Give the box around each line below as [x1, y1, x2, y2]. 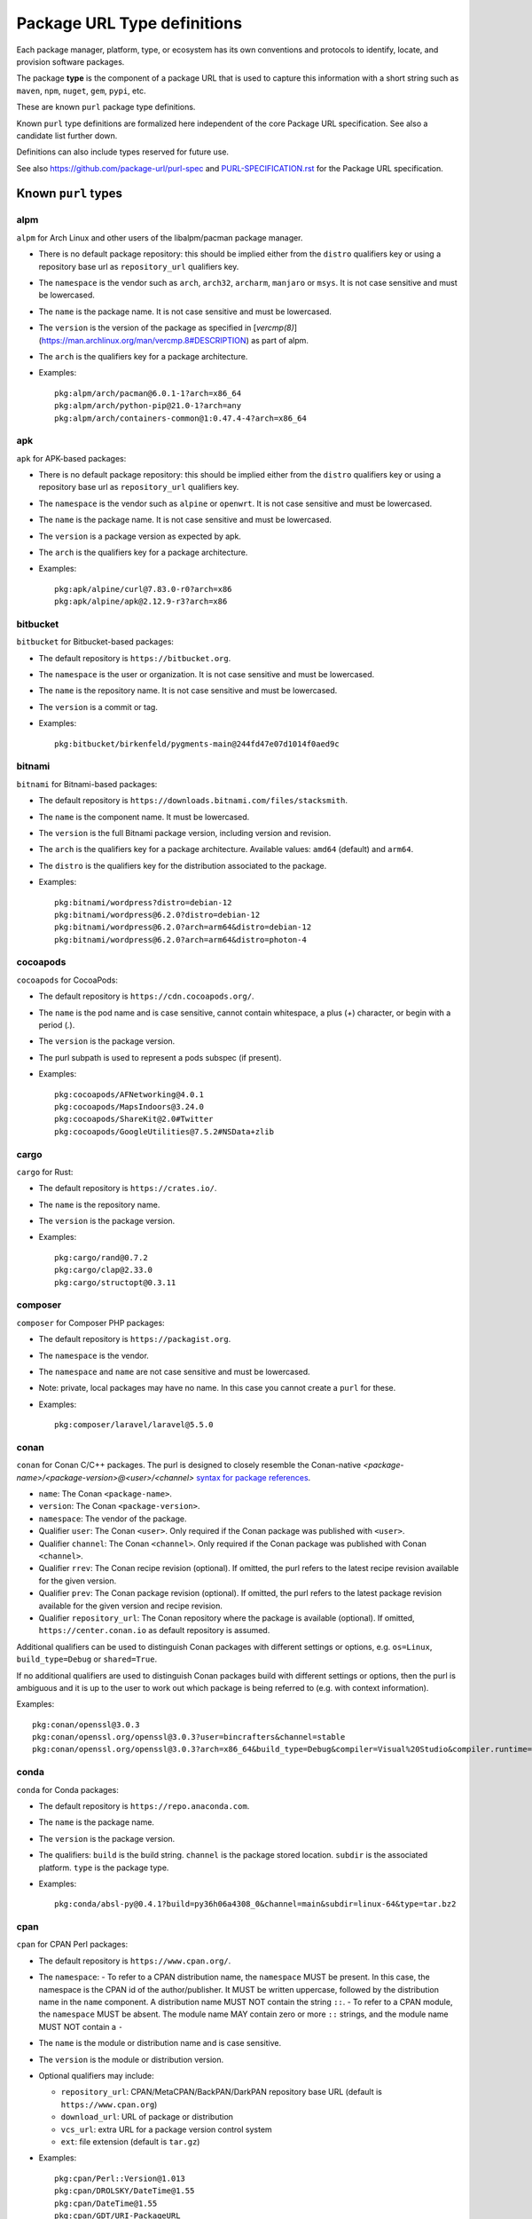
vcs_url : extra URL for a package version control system [60, 2124, 272, 2135]
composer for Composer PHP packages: [16, 1317, 165, 1328]
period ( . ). [38, 1020, 75, 1031]
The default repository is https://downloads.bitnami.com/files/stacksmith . [38, 795, 348, 806]
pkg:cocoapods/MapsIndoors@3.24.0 [54, 1102, 204, 1111]
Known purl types [16, 186, 123, 201]
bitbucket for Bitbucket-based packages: [16, 636, 175, 647]
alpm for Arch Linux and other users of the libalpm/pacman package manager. [16, 232, 303, 243]
